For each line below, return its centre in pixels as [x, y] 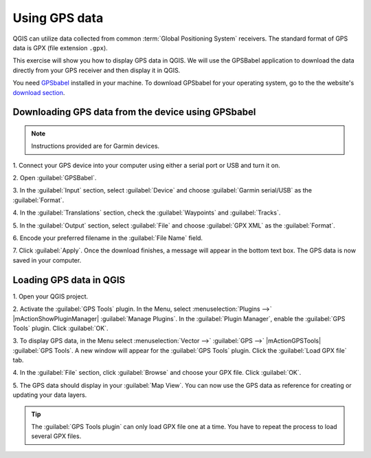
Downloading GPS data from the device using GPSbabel [134, 112]
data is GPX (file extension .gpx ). [60, 47]
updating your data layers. [50, 395]
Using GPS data [58, 18]
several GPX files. [56, 436]
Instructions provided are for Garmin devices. [95, 146]
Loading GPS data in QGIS [69, 280]
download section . [39, 92]
